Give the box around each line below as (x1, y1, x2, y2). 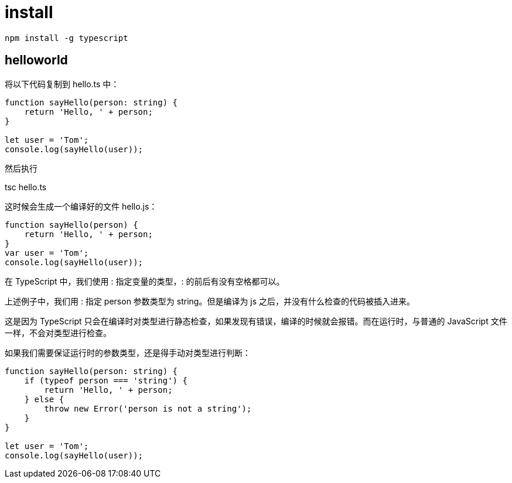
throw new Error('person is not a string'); (44, 403, 252, 413)
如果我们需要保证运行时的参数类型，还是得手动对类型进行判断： (5, 347, 251, 358)
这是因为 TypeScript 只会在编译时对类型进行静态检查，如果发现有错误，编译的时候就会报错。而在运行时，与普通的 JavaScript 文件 (5, 316, 507, 326)
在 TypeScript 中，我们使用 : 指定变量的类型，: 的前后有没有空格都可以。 (5, 276, 285, 286)
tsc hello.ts (5, 181, 47, 192)
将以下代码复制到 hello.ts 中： (5, 78, 120, 89)
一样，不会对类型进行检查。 (5, 327, 111, 338)
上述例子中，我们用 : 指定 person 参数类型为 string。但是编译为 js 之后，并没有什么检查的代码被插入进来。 (5, 296, 415, 306)
